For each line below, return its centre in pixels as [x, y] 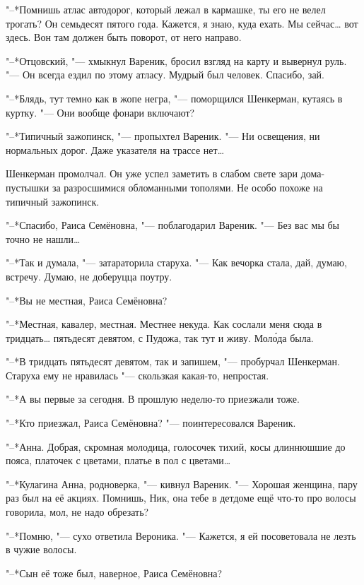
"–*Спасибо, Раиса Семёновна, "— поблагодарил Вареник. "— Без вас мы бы [172, 225]
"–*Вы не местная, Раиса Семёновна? [87, 300]
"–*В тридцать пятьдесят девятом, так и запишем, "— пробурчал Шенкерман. [173, 361]
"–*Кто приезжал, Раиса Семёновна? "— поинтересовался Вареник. [151, 423]
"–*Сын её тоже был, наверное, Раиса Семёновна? [114, 573]
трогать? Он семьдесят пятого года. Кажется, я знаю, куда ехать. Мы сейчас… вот [182, 23]
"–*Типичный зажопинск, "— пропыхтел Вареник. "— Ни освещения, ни [163, 136]
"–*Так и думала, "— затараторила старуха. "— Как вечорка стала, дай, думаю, [176, 262]
